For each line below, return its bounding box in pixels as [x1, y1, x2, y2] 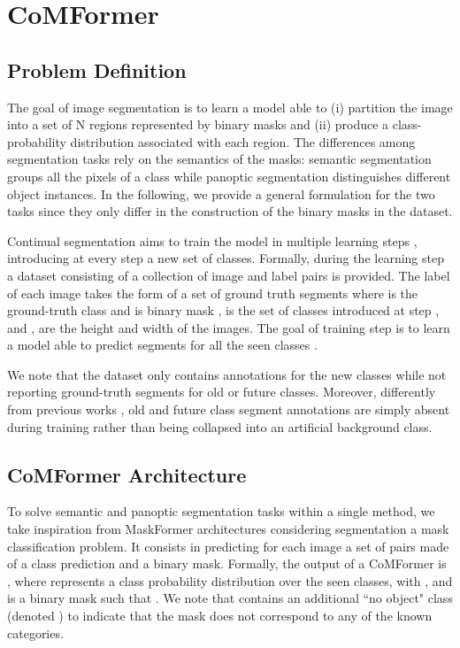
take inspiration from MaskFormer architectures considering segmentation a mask [7, 520, 449, 538]
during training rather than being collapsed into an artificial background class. [7, 417, 433, 436]
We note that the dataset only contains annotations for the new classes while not [7, 365, 447, 383]
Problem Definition [7, 56, 187, 83]
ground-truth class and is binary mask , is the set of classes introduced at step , [7, 301, 440, 320]
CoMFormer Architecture [7, 460, 247, 488]
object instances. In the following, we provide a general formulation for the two [7, 184, 435, 203]
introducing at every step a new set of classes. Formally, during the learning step [7, 249, 444, 267]
